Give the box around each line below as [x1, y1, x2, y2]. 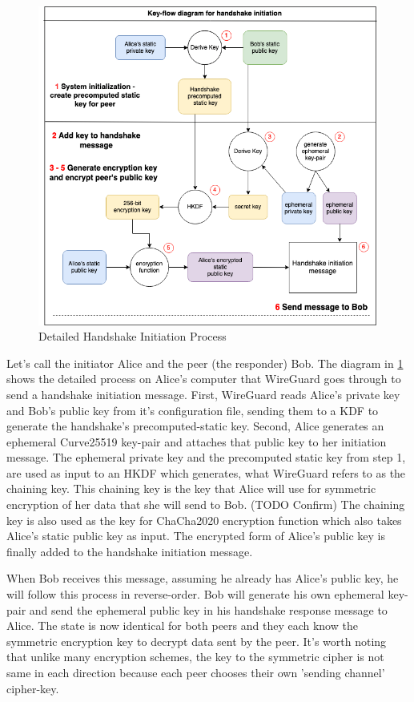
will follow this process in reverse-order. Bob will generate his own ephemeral [6, 586, 384, 603]
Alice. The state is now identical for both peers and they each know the [6, 617, 358, 634]
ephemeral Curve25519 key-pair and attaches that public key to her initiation [6, 433, 387, 450]
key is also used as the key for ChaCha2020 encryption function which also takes [6, 511, 402, 528]
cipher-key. [6, 680, 59, 696]
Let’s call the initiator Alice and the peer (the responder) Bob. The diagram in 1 [6, 354, 404, 371]
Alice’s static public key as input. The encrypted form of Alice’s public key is [6, 527, 385, 544]
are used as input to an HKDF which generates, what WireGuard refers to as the [6, 464, 406, 481]
